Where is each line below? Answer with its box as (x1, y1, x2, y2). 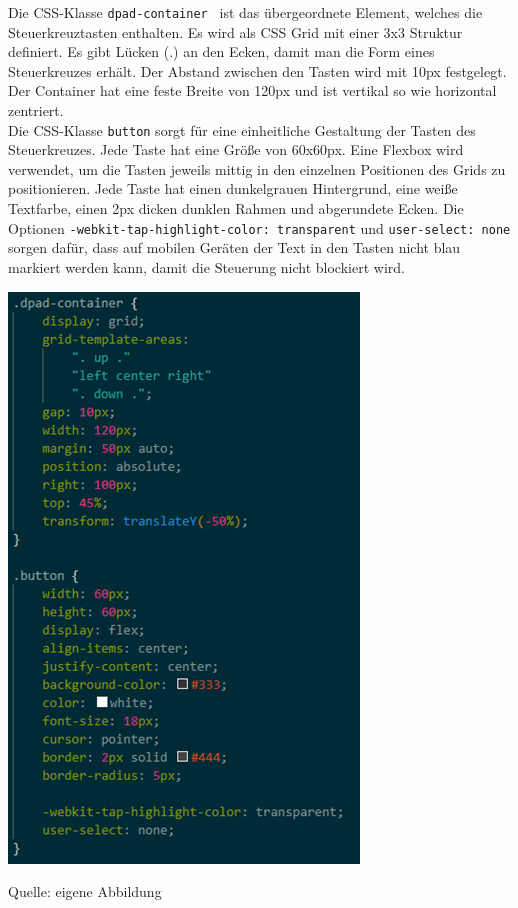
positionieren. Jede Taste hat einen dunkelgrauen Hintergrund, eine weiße (8, 178, 458, 199)
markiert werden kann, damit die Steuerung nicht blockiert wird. (8, 256, 405, 277)
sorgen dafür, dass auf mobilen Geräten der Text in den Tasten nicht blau (8, 237, 461, 258)
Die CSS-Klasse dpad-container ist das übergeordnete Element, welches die (8, 2, 483, 22)
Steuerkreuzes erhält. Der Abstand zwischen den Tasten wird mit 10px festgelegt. (8, 60, 507, 81)
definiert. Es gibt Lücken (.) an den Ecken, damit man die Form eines (8, 41, 435, 62)
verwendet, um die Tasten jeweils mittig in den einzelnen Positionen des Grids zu (8, 158, 506, 179)
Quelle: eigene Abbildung (8, 881, 162, 902)
